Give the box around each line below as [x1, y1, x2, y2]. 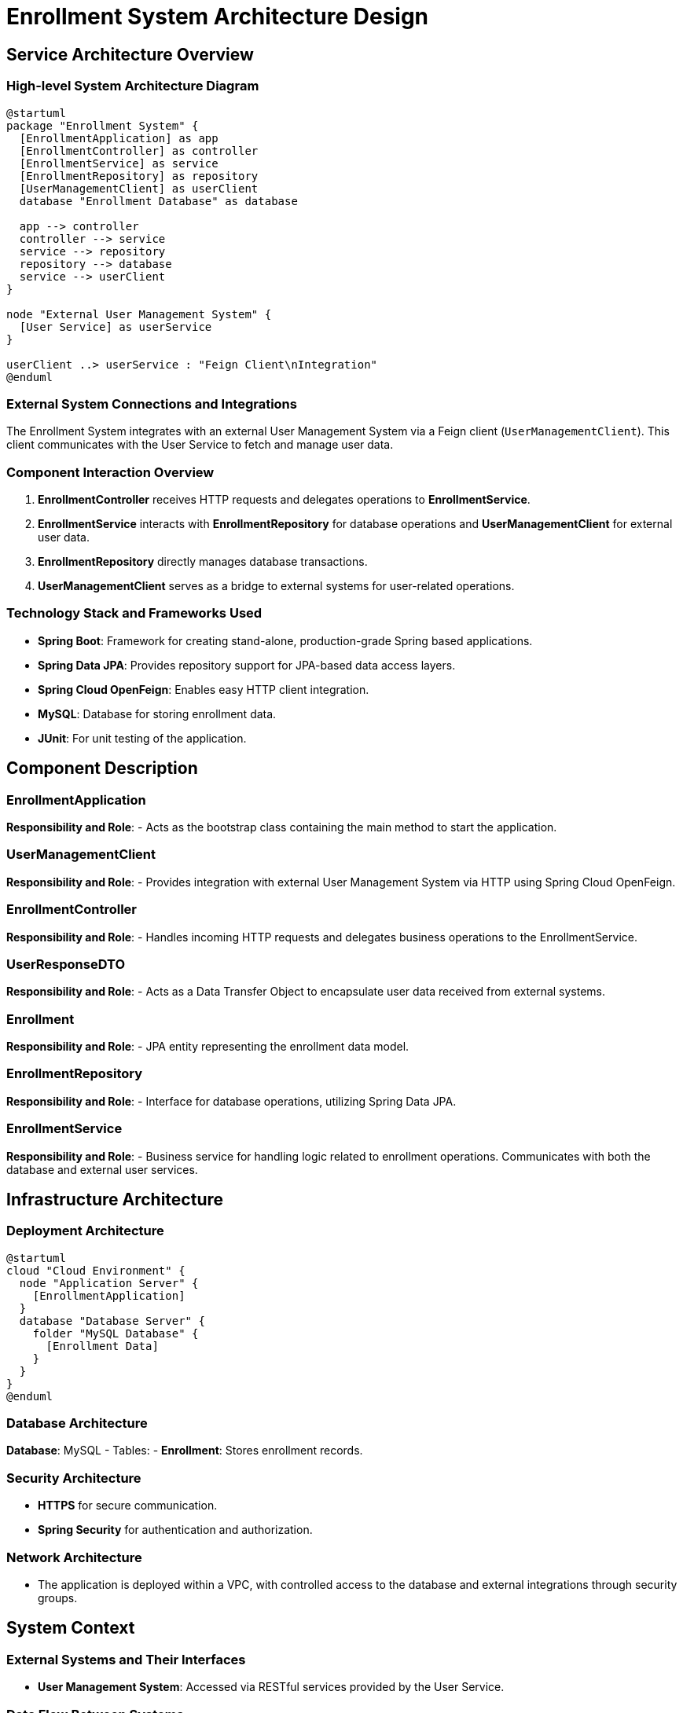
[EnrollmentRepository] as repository [19, 169, 259, 182]
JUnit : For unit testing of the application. [38, 731, 247, 745]
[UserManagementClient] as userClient [19, 182, 259, 195]
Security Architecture [6, 1469, 141, 1486]
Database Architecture [6, 1415, 148, 1432]
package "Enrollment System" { [6, 119, 199, 132]
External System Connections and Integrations [6, 395, 297, 412]
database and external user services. [6, 1162, 198, 1176]
